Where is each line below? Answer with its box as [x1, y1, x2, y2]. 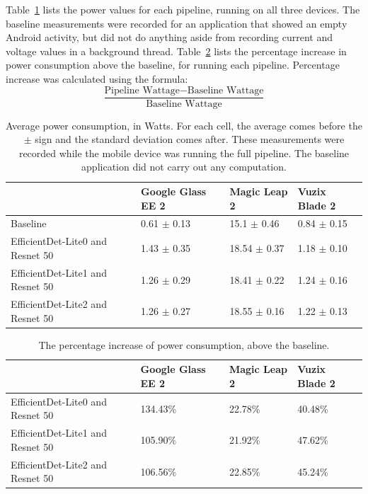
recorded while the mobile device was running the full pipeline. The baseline [18, 145, 350, 160]
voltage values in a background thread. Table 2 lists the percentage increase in [6, 43, 347, 58]
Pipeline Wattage [104, 85, 180, 96]
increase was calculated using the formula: [6, 71, 188, 86]
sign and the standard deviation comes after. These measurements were [35, 132, 345, 147]
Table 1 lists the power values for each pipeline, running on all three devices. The [6, 2, 360, 16]
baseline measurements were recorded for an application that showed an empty [6, 16, 347, 30]
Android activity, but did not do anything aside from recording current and [6, 30, 333, 45]
